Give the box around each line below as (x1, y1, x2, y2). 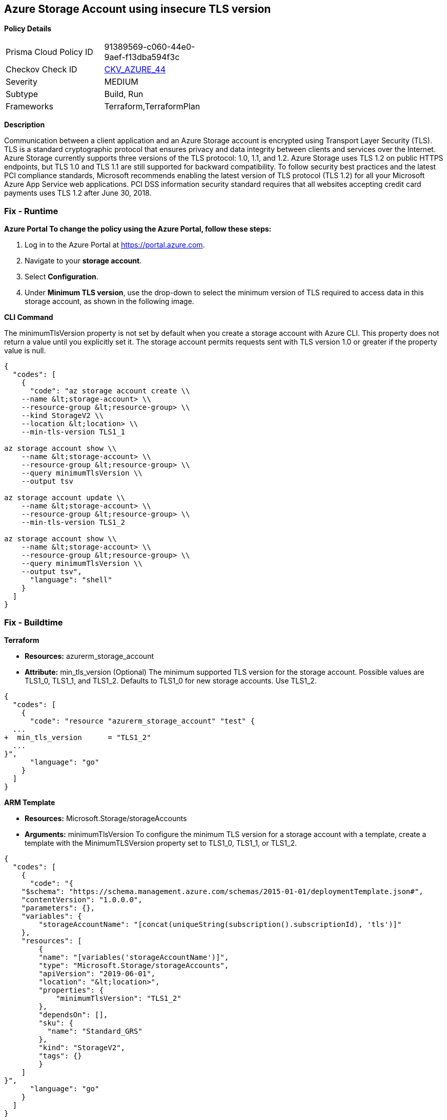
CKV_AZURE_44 (104, 64, 166, 75)
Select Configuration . (25, 272, 98, 281)
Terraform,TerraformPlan (104, 101, 200, 112)
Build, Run (104, 89, 144, 100)
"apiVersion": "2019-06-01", (38, 969, 156, 978)
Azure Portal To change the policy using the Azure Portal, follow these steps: (4, 224, 272, 234)
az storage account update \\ (4, 493, 126, 502)
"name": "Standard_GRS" (47, 1027, 143, 1035)
